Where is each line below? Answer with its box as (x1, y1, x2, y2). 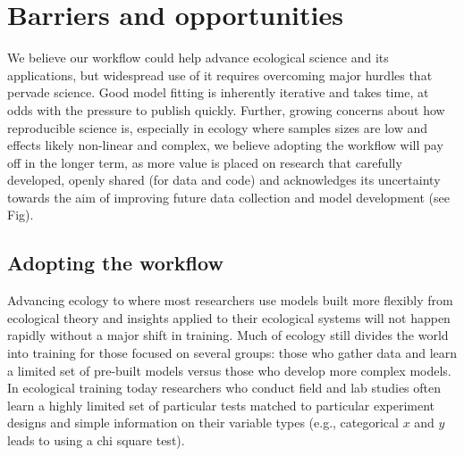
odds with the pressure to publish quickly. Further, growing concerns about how (7, 100, 445, 119)
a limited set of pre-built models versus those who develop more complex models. (7, 361, 451, 379)
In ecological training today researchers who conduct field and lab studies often (7, 378, 442, 397)
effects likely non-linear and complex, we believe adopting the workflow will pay (7, 136, 443, 154)
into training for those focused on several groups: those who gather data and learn (7, 344, 458, 362)
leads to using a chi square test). (7, 431, 185, 450)
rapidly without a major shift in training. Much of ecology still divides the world (7, 326, 449, 344)
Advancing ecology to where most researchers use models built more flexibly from (7, 291, 453, 310)
